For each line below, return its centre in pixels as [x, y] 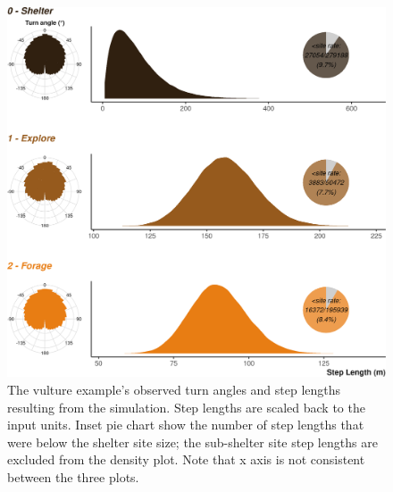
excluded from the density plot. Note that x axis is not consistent [186, 459]
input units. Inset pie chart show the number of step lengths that [186, 425]
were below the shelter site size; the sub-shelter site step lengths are [192, 442]
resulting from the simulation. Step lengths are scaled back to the [186, 407]
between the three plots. [73, 477]
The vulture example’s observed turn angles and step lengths [174, 390]
